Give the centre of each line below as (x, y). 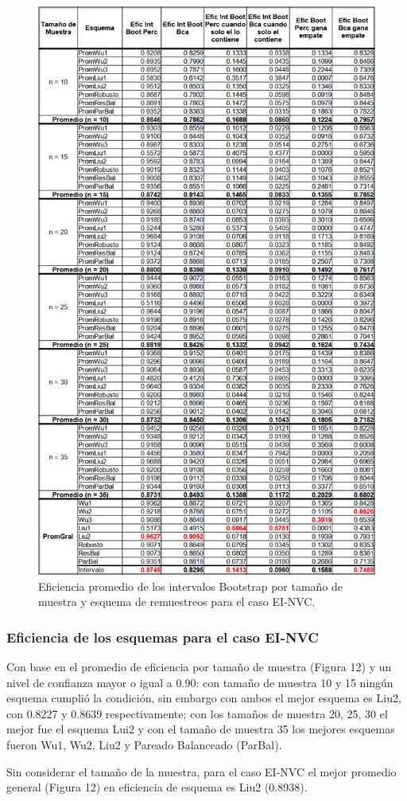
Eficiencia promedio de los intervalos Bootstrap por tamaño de (191, 586)
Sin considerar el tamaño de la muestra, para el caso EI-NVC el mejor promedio (202, 771)
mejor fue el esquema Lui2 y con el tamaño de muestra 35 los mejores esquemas (201, 729)
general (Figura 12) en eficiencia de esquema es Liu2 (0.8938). (157, 787)
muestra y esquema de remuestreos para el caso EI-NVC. (177, 602)
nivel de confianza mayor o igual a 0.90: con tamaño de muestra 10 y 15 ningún (200, 682)
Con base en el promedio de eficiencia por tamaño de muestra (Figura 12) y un (199, 667)
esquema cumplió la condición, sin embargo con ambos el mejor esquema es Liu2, (204, 698)
